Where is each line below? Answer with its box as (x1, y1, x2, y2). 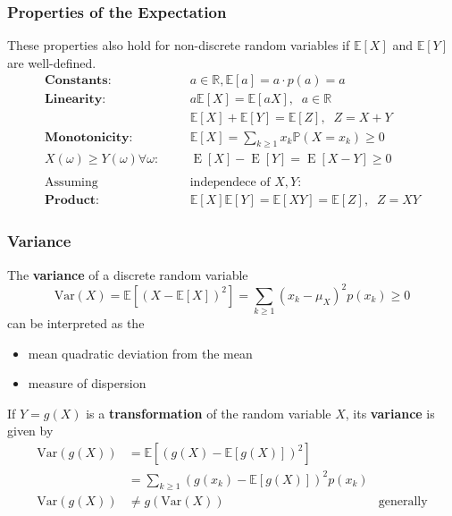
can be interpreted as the (7, 314, 145, 333)
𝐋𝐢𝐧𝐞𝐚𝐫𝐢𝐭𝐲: (45, 93, 106, 106)
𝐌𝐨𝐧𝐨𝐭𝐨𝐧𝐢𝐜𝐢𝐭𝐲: (45, 131, 133, 144)
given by (7, 421, 54, 440)
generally (378, 495, 428, 509)
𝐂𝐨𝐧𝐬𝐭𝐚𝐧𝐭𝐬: (45, 74, 112, 88)
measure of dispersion (28, 374, 146, 393)
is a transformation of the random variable (86, 403, 331, 422)
